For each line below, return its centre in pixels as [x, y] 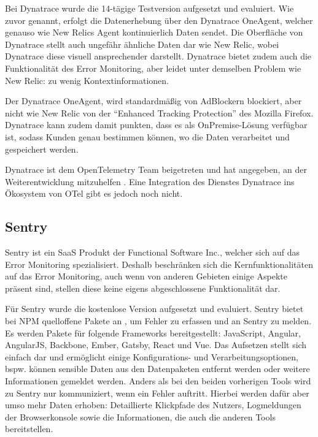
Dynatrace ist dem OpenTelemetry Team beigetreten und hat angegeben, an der [156, 169]
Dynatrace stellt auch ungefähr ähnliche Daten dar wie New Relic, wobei [142, 44]
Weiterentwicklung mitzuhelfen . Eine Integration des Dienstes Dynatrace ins [150, 181]
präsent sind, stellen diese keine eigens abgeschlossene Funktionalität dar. [143, 288]
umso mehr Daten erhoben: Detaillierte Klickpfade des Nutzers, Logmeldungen [153, 405]
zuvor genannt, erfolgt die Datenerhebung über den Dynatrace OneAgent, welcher [159, 20]
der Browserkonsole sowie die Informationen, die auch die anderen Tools [140, 416]
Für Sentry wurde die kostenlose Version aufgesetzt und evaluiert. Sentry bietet [154, 309]
